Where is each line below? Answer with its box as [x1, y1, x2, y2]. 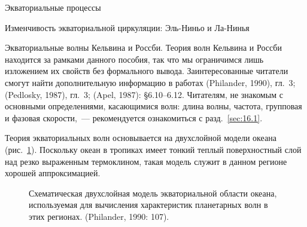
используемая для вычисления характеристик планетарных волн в [29, 198, 268, 211]
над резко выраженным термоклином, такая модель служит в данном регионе [5, 155, 287, 167]
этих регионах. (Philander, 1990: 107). [29, 210, 169, 222]
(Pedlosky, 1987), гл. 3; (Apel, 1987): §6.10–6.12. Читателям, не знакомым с [5, 88, 283, 100]
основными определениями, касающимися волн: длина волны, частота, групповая [5, 100, 302, 112]
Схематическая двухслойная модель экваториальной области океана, [29, 186, 277, 199]
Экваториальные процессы [5, 1, 101, 13]
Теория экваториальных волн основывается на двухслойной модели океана [5, 131, 276, 144]
